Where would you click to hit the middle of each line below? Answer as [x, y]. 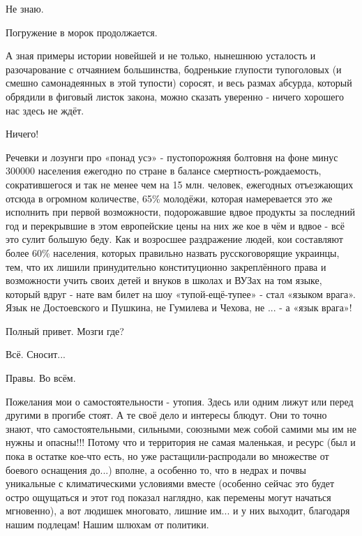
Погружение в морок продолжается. [82, 32]
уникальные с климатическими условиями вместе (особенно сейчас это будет [170, 483]
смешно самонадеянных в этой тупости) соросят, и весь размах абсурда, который [179, 83]
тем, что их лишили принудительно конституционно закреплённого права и [166, 266]
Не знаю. [25, 8]
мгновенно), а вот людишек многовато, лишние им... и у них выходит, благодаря [178, 511]
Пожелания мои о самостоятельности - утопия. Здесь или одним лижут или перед [180, 401]
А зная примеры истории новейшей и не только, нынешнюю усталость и [161, 55]
